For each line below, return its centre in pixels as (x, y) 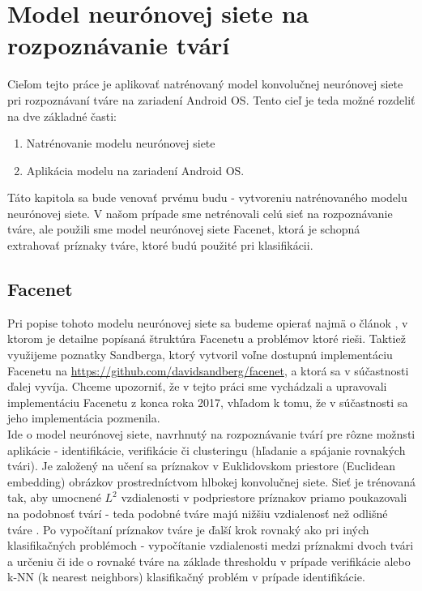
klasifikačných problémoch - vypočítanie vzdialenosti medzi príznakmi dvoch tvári (211, 545)
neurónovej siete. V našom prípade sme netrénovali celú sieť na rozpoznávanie (200, 213)
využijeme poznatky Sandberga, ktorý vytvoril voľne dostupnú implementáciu (200, 355)
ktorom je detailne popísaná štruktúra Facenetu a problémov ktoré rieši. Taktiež (207, 338)
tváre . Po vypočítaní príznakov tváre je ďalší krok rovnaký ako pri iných (188, 529)
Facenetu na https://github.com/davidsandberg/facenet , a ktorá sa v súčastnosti (208, 370)
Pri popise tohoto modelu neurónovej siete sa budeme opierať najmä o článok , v (208, 322)
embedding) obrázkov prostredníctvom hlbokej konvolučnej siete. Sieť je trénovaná (211, 481)
